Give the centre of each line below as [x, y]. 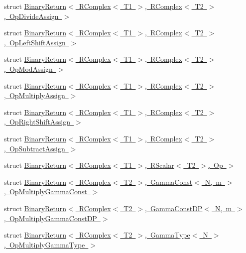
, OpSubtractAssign [35, 148]
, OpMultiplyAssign [35, 95]
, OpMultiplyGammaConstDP [51, 218]
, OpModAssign [28, 68]
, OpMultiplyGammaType [45, 244]
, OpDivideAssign [31, 16]
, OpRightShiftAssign [37, 122]
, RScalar [160, 165]
